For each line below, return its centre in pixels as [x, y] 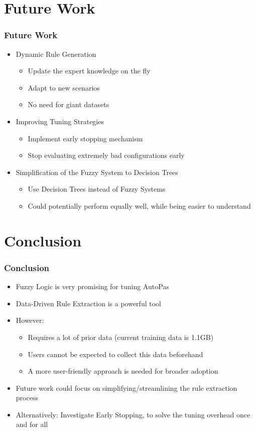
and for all [32, 424]
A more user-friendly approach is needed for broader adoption [123, 371]
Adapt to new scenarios [64, 87]
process [27, 398]
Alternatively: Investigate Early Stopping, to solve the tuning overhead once [133, 414]
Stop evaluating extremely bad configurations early [106, 155]
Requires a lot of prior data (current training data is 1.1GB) [121, 337]
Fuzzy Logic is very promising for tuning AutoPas [92, 286]
